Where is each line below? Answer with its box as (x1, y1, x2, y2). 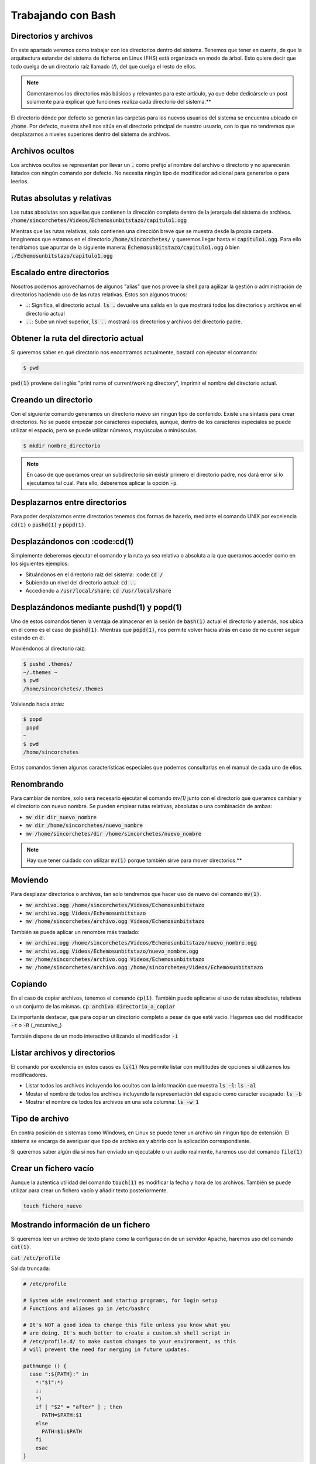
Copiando (11, 979, 47, 989)
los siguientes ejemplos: (11, 560, 70, 567)
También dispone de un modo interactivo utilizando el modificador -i (11, 1032, 178, 1039)
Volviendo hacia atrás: (11, 700, 64, 707)
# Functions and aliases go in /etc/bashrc (23, 1305, 150, 1312)
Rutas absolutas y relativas (11, 193, 112, 203)
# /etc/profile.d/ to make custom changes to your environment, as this (23, 1338, 236, 1345)
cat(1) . (11, 1243, 32, 1250)
